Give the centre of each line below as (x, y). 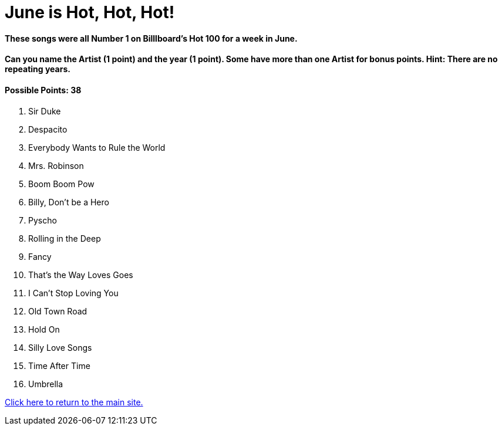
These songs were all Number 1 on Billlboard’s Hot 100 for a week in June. (151, 38)
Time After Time (59, 365)
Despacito (48, 129)
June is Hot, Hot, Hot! (90, 12)
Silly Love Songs (60, 347)
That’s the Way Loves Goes (81, 275)
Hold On (44, 329)
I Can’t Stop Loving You (73, 293)
